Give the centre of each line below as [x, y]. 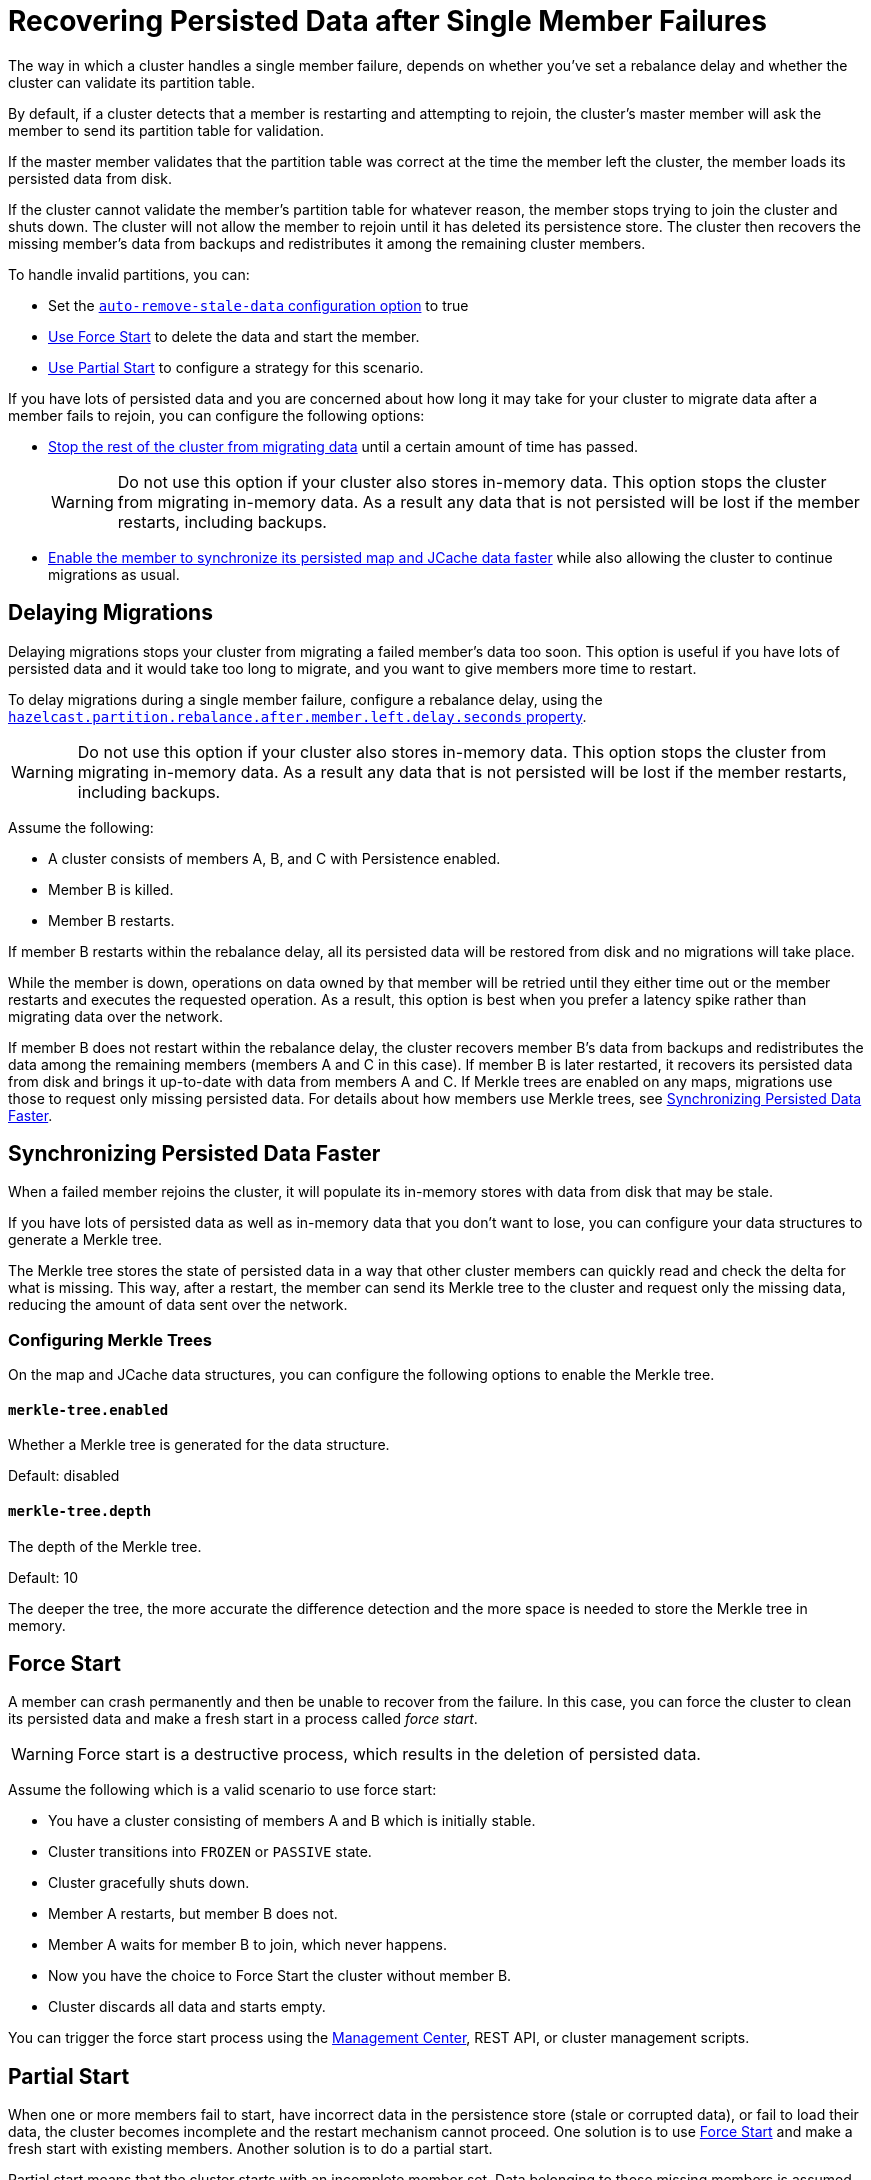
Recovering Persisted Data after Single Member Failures [387, 21]
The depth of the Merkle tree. [105, 1546]
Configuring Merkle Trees [110, 1339]
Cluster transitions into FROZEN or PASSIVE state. [210, 1852]
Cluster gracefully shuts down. [149, 1883]
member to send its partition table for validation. [166, 130]
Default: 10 [43, 1577]
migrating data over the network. [116, 1016]
